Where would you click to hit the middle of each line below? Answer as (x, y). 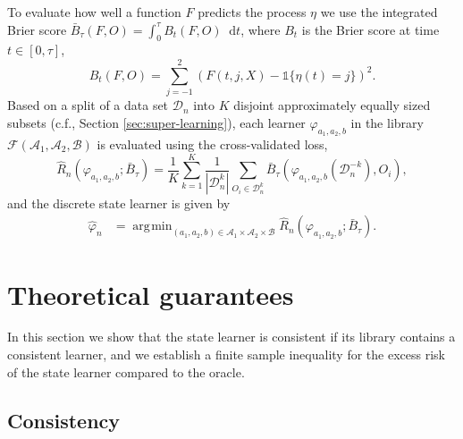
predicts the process (252, 12)
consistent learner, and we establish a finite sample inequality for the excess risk (226, 355)
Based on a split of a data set (88, 105)
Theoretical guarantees (151, 294)
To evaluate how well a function (94, 12)
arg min (152, 227)
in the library (387, 122)
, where (261, 29)
